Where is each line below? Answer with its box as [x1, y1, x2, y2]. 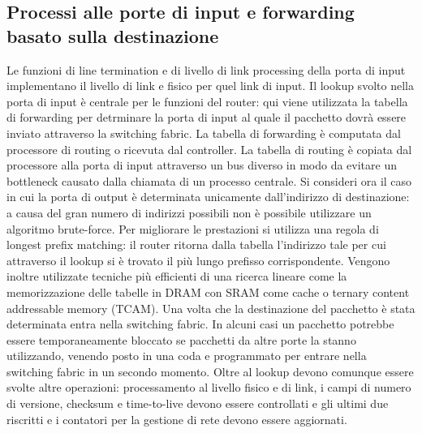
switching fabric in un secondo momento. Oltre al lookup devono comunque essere [6, 362, 414, 379]
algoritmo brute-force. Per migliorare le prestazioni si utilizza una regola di [6, 220, 379, 237]
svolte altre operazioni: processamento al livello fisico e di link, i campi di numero [6, 379, 411, 396]
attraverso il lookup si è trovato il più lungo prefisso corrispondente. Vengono [6, 251, 390, 268]
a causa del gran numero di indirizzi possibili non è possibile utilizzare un [6, 204, 372, 221]
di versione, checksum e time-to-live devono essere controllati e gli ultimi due [6, 395, 389, 412]
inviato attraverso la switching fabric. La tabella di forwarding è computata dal [6, 124, 401, 141]
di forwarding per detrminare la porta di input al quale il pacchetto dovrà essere [6, 109, 407, 126]
